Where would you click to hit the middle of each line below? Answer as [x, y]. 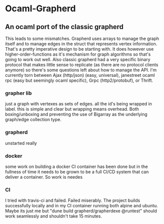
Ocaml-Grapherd [41, 9]
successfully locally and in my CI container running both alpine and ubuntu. [82, 206]
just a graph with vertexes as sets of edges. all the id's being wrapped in [79, 104]
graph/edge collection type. [33, 120]
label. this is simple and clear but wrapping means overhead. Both [72, 109]
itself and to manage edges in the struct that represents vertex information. [81, 44]
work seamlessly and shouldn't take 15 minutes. [54, 216]
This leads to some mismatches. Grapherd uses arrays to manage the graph [82, 38]
